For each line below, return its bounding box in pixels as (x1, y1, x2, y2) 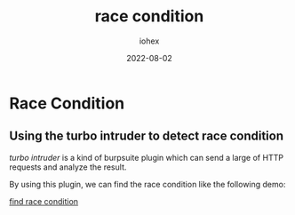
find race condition (9, 195, 78, 206)
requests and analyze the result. (9, 162, 127, 172)
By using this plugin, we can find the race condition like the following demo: (9, 179, 286, 189)
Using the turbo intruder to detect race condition (9, 129, 284, 144)
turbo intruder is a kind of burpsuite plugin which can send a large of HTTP (9, 152, 284, 163)
